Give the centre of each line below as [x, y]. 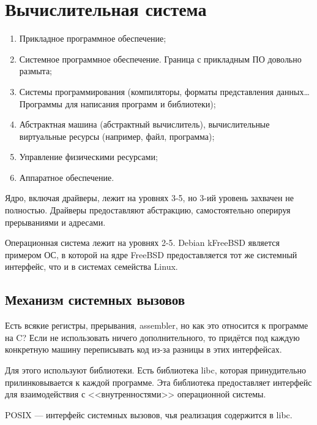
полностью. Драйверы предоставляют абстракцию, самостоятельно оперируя [148, 210]
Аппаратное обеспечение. [67, 177]
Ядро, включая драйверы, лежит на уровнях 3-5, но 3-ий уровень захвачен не [149, 198]
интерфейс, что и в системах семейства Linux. [91, 266]
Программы [41, 103]
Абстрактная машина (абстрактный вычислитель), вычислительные [144, 124]
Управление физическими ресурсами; [88, 157]
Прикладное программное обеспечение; [93, 38]
